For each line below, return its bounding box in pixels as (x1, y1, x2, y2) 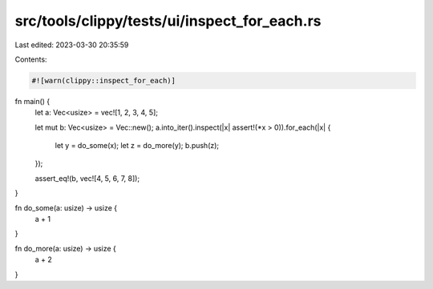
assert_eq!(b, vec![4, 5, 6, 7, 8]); (34, 173, 140, 183)
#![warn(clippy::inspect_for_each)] (31, 76, 176, 85)
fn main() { (14, 96, 51, 106)
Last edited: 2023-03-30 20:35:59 (14, 40, 129, 50)
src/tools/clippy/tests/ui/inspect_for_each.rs (14, 12, 322, 30)
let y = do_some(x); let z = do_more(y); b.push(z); (55, 141, 220, 151)
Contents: (14, 54, 47, 64)
